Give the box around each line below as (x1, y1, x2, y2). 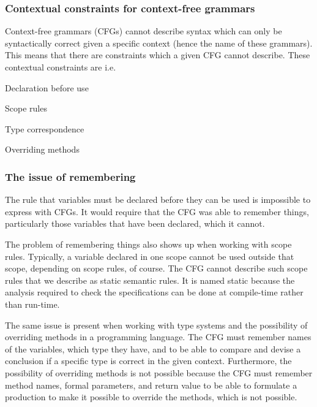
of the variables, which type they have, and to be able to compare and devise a (5, 342, 301, 355)
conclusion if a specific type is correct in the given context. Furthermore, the (5, 354, 292, 367)
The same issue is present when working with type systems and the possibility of (5, 318, 308, 331)
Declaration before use (5, 81, 89, 94)
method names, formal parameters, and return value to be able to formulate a (5, 378, 297, 391)
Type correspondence (5, 122, 84, 135)
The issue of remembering (5, 169, 136, 184)
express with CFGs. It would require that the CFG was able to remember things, (5, 205, 309, 218)
